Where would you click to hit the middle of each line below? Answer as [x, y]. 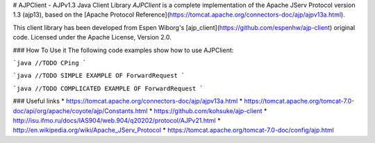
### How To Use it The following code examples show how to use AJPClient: [123, 50]
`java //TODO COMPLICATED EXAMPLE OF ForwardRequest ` [108, 88]
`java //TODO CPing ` [50, 63]
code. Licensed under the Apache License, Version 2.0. [92, 37]
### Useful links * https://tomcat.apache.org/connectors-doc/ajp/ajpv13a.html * [128, 101]
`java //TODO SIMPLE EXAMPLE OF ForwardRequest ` [99, 76]
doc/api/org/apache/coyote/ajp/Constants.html [80, 110]
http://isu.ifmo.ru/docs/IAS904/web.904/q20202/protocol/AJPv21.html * [117, 120]
